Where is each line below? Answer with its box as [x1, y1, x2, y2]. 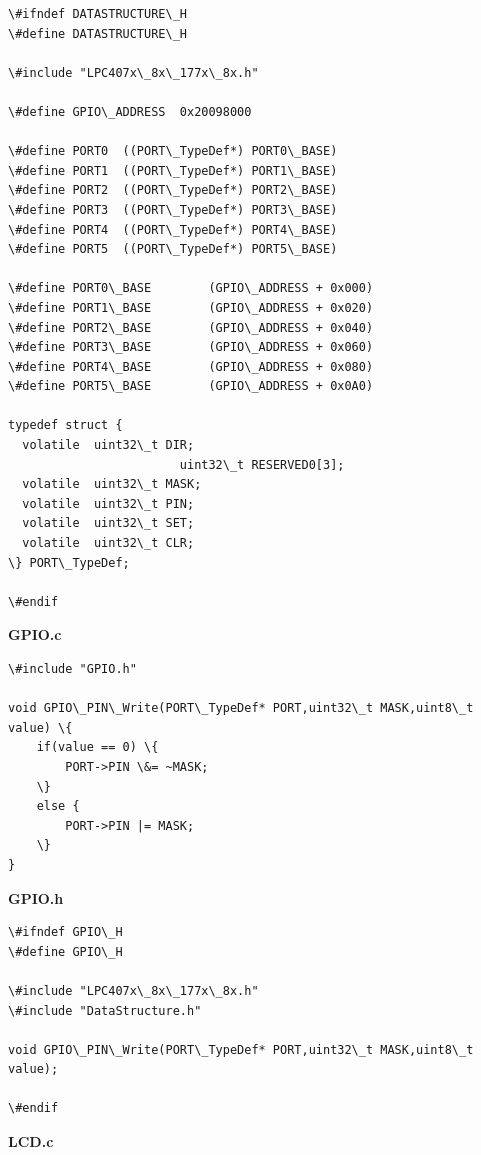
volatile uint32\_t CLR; [22, 536, 195, 551]
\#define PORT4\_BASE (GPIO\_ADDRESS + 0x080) [8, 359, 374, 374]
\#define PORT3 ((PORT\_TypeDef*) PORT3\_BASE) [8, 202, 338, 217]
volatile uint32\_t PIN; [22, 496, 195, 511]
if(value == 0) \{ [36, 740, 159, 755]
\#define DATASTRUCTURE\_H [8, 26, 187, 41]
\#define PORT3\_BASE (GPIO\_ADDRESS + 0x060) [8, 340, 374, 355]
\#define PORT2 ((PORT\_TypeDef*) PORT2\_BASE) [8, 183, 338, 198]
